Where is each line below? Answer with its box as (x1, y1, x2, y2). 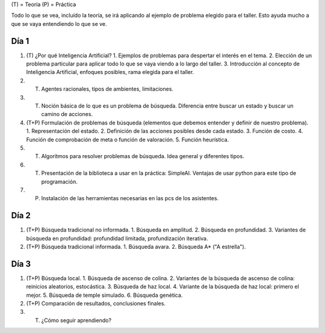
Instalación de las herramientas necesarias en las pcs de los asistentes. (41, 195, 219, 202)
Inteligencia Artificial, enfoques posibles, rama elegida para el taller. (26, 69, 194, 76)
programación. (41, 178, 78, 185)
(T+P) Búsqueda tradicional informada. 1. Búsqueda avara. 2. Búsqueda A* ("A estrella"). (26, 243, 246, 251)
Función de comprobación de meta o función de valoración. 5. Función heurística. (26, 136, 229, 143)
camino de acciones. (41, 111, 93, 118)
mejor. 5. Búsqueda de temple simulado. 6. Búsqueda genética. (26, 292, 183, 299)
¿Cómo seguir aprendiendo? (41, 316, 111, 324)
